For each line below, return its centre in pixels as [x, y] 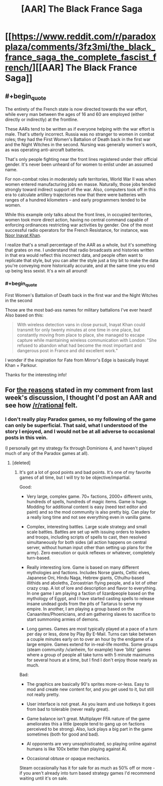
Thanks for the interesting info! [36, 375]
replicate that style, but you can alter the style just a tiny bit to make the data [82, 261]
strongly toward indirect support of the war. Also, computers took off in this [81, 190]
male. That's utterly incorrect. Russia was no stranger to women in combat [80, 134]
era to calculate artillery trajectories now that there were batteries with [75, 195]
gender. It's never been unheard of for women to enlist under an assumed [79, 164]
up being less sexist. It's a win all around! [46, 271]
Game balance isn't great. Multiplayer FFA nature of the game [88, 719]
